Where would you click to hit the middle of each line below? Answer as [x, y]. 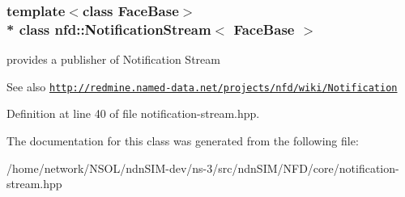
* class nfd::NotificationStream [109, 29]
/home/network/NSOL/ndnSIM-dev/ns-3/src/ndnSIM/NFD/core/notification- [203, 168]
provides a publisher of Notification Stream [113, 59]
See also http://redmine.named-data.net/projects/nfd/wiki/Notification [202, 86]
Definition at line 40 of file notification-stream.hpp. [133, 113]
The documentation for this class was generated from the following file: [183, 140]
